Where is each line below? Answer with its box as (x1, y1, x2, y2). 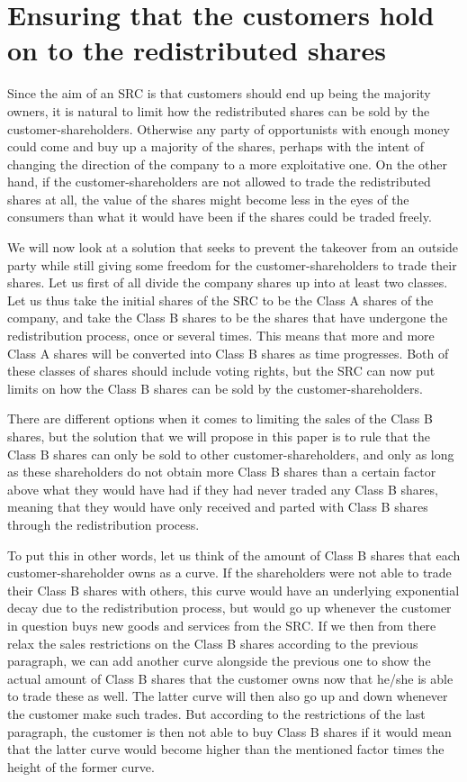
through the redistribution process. (7, 514, 200, 533)
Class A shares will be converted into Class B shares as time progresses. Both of (7, 343, 449, 362)
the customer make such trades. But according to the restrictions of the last (7, 704, 426, 723)
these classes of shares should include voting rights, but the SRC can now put (7, 361, 436, 380)
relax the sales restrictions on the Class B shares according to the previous (7, 633, 418, 652)
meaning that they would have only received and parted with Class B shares (7, 497, 428, 516)
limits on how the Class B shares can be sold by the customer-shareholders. (7, 378, 423, 397)
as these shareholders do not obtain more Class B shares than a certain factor (7, 462, 436, 481)
